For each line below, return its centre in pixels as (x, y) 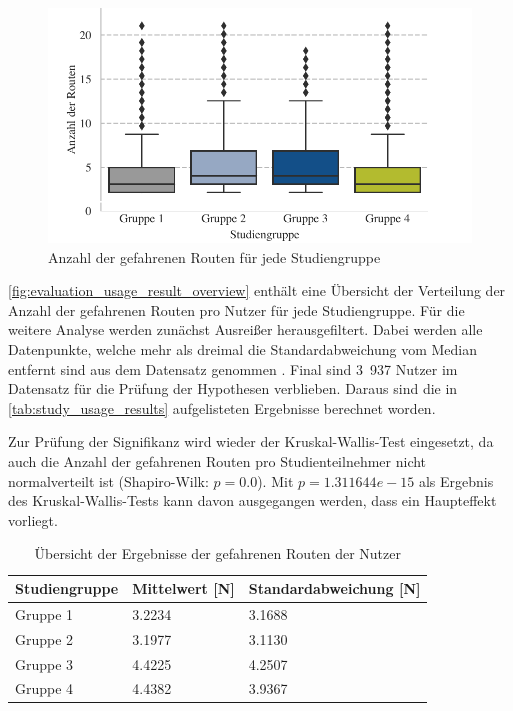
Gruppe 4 (44, 688)
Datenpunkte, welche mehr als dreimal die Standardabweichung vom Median (243, 349)
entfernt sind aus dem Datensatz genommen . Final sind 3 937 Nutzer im (233, 368)
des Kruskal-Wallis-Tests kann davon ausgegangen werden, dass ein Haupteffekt (252, 500)
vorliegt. (33, 519)
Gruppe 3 (44, 663)
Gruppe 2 (44, 638)
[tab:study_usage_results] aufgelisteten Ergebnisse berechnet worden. (222, 407)
